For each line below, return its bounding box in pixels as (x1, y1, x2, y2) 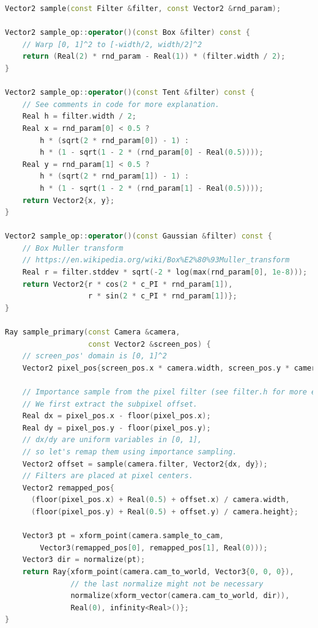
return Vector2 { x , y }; (22, 196, 115, 205)
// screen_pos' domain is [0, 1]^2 (22, 352, 167, 361)
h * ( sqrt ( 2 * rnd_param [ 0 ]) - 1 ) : (40, 136, 189, 145)
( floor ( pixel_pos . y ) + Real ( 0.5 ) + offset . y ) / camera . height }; (31, 507, 298, 516)
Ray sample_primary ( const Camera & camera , (5, 328, 180, 337)
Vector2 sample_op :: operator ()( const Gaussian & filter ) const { (5, 232, 272, 241)
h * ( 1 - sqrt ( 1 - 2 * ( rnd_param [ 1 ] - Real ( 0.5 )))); (40, 183, 264, 193)
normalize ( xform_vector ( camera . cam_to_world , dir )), (70, 591, 290, 600)
